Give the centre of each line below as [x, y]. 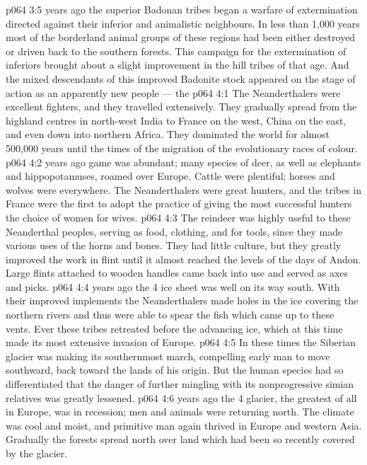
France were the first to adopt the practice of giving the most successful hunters [179, 203]
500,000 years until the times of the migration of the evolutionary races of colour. [182, 148]
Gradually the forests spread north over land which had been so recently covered [180, 439]
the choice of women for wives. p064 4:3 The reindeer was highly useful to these [178, 217]
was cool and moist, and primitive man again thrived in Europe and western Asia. [184, 425]
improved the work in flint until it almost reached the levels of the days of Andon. [183, 259]
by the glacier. [37, 453]
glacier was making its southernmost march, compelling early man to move [168, 356]
